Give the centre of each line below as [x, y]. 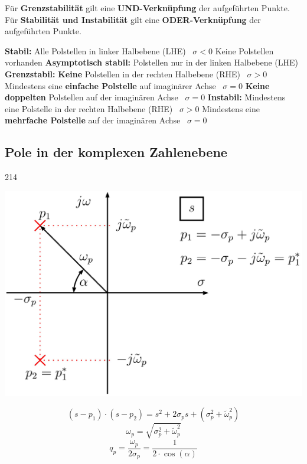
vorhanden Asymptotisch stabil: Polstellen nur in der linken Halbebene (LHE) [151, 62]
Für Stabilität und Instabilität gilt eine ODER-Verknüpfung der [133, 19]
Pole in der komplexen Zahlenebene [116, 152]
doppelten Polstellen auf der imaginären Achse [92, 97]
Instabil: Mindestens [246, 97]
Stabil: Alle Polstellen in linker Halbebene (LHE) [95, 50]
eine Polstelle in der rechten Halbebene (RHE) [89, 108]
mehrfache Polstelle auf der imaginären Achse [93, 120]
